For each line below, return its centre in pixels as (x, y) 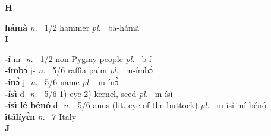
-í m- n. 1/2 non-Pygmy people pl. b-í (78, 58)
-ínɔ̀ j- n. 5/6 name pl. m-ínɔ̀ (62, 81)
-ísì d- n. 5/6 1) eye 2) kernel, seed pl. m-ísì (89, 93)
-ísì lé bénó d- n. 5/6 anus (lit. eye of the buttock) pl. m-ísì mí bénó (135, 105)
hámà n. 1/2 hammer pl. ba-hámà (72, 27)
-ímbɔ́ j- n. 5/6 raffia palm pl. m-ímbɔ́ (79, 70)
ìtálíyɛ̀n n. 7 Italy (41, 116)
